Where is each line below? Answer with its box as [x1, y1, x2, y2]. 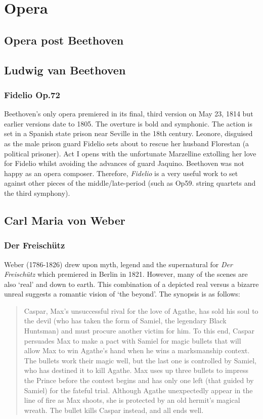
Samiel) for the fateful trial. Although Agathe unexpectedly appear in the [24, 385, 253, 395]
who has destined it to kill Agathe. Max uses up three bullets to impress [24, 365, 248, 375]
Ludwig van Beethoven [4, 62, 126, 77]
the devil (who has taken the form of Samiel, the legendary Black [24, 315, 227, 326]
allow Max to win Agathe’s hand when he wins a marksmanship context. [24, 345, 250, 356]
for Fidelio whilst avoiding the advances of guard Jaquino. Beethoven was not [4, 158, 244, 169]
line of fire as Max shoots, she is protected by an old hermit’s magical [24, 395, 240, 405]
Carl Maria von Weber [4, 212, 125, 228]
